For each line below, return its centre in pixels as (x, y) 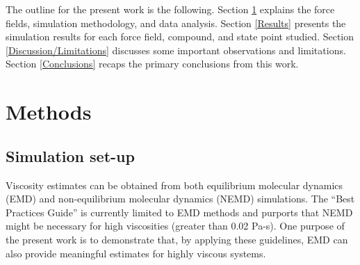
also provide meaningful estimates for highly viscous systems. (136, 253)
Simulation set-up (70, 155)
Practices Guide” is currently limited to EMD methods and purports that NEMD (179, 212)
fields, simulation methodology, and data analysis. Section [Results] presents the (176, 23)
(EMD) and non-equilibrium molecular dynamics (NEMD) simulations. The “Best (180, 199)
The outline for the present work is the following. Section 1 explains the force (170, 9)
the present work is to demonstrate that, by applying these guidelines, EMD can (177, 239)
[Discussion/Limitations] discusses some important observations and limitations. (176, 50)
